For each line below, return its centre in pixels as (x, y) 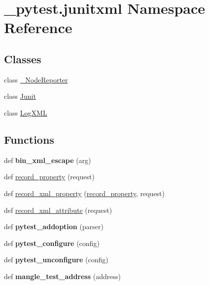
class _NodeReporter (36, 79)
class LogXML (26, 112)
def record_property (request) (49, 177)
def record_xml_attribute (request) (58, 210)
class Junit (20, 96)
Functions (29, 139)
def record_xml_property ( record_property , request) (85, 193)
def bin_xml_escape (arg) (48, 160)
